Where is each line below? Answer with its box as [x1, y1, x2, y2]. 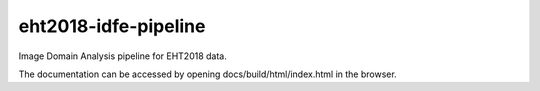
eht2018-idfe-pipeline [18, 15, 206, 37]
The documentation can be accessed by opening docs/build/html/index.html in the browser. [18, 68, 397, 80]
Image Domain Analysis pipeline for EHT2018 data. [18, 50, 227, 62]
